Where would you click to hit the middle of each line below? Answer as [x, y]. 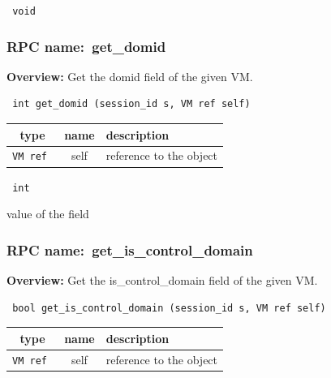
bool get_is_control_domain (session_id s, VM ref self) [169, 308]
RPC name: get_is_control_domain [130, 249]
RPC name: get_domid [86, 46]
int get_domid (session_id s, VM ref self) [131, 104]
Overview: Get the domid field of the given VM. [130, 76]
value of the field [48, 214]
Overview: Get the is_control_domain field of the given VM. [162, 280]
